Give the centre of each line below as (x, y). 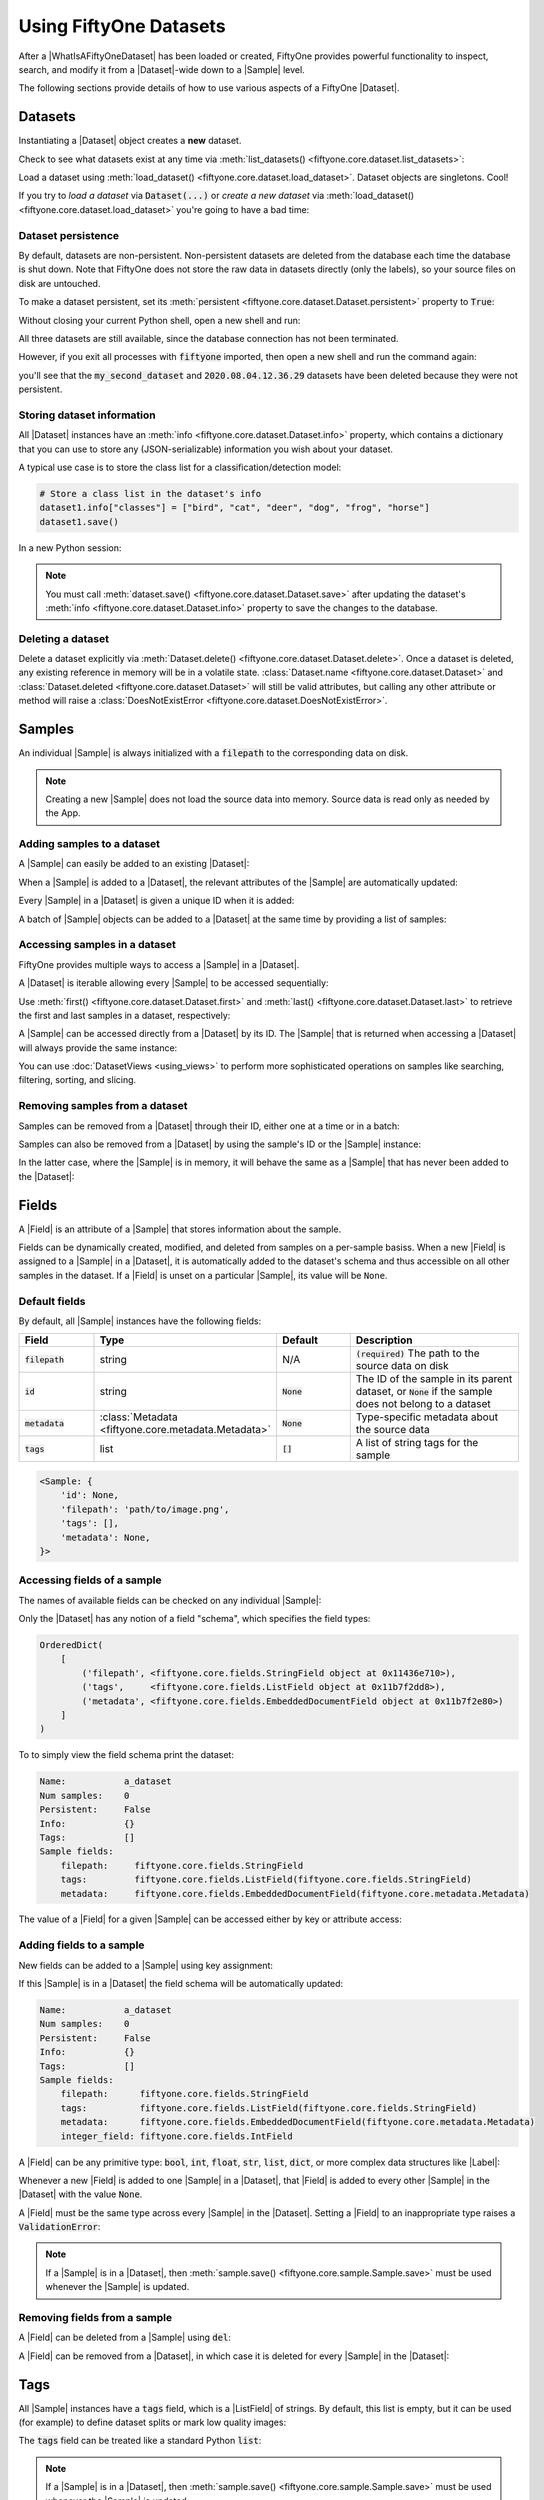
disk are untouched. (59, 283)
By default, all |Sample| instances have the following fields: (140, 1321)
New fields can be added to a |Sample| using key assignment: (146, 1965)
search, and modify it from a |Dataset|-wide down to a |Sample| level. (161, 69)
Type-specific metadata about (427, 1417)
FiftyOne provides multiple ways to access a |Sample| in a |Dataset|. (159, 964)
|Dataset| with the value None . (80, 2194)
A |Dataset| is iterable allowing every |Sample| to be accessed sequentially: (173, 983)
